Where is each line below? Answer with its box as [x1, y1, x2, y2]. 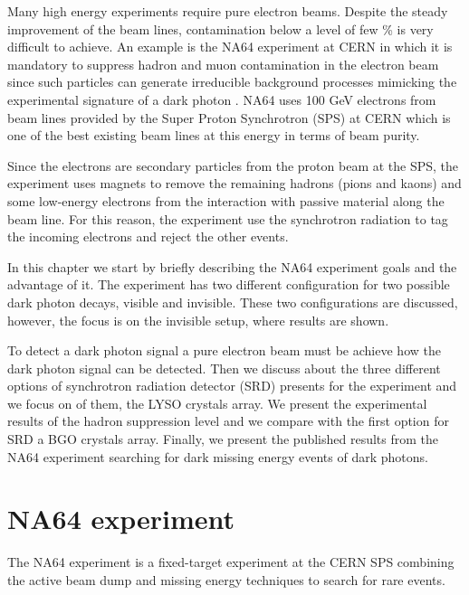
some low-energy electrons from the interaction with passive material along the [7, 191, 445, 210]
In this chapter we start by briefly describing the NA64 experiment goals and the [7, 257, 457, 276]
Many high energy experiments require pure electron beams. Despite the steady [7, 2, 448, 20]
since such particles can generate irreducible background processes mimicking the [7, 72, 457, 91]
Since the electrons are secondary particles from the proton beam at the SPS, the [7, 156, 459, 175]
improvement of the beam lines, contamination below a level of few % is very [7, 19, 434, 38]
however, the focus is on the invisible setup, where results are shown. [7, 310, 389, 329]
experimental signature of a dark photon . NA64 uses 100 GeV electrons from [7, 90, 436, 109]
